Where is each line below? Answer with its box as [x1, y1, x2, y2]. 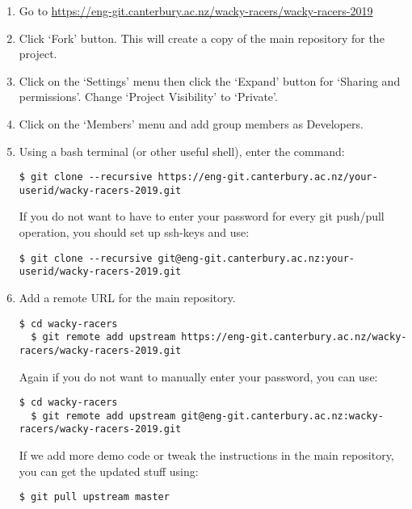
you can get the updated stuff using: [19, 462, 199, 479]
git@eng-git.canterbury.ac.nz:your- [158, 252, 355, 264]
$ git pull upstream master [19, 491, 170, 503]
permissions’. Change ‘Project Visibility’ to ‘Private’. [19, 88, 278, 105]
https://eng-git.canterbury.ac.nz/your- [158, 171, 378, 183]
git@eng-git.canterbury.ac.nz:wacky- [181, 410, 384, 422]
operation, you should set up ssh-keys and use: [19, 224, 250, 241]
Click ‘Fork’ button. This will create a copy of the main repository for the [19, 29, 385, 46]
